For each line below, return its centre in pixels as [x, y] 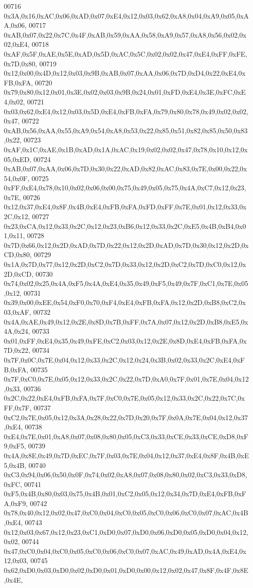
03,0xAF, [18, 312]
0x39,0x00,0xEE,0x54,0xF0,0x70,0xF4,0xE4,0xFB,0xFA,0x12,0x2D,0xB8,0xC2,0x [125, 302]
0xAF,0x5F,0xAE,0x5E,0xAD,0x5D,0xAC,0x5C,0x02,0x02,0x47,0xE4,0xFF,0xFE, [126, 53]
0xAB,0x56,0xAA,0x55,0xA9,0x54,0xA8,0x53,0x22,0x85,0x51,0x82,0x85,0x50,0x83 [126, 130]
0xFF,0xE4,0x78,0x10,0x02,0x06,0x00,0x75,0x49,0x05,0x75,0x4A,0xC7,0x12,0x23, [125, 188]
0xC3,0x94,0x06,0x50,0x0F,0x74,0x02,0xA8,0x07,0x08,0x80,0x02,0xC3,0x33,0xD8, [126, 475]
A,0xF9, [16, 503]
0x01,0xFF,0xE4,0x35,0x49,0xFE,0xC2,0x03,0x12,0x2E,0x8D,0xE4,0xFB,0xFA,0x [125, 340]
